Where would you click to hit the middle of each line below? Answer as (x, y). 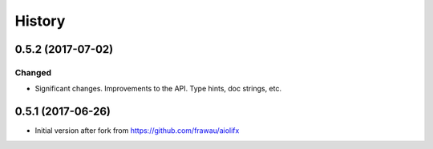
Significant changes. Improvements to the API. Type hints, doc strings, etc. (158, 89)
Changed (33, 72)
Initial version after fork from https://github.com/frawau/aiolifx (137, 131)
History (40, 21)
